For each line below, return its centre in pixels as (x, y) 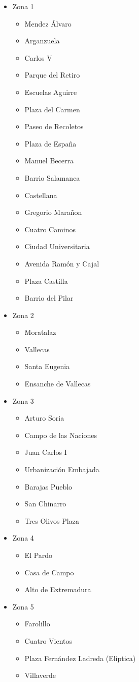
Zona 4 (23, 538)
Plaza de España (50, 143)
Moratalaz (40, 332)
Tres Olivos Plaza (52, 520)
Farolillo (37, 624)
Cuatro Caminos (50, 229)
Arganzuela (42, 41)
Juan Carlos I (46, 452)
